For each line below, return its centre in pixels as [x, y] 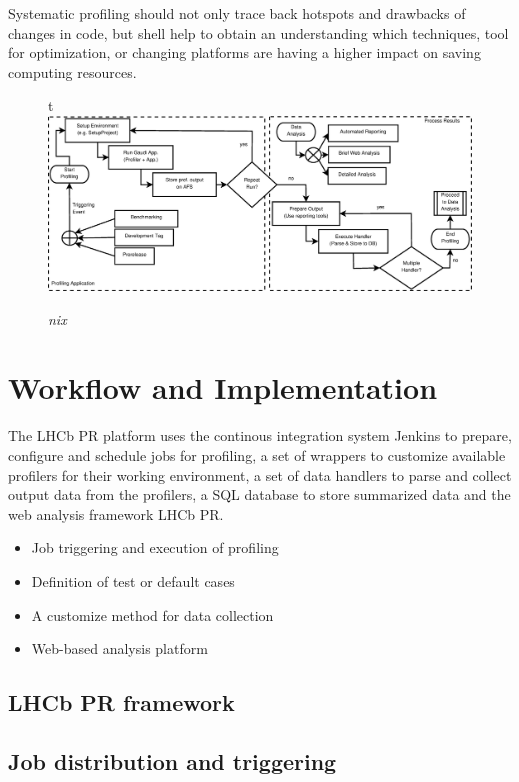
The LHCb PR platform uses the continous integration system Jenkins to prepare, [260, 435]
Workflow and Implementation [223, 387]
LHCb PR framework [121, 702]
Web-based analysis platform [119, 648]
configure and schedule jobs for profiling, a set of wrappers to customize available [257, 455]
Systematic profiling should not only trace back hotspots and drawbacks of [237, 13]
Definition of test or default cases [133, 580]
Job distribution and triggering [172, 760]
